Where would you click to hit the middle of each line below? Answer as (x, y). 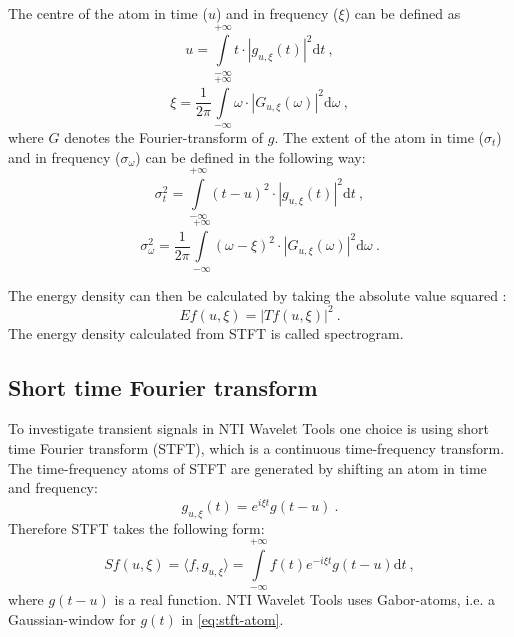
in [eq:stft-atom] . (232, 619)
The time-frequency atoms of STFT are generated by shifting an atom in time (247, 467)
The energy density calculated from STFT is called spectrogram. (206, 332)
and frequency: (53, 487)
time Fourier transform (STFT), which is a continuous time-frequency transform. (256, 448)
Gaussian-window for (72, 619)
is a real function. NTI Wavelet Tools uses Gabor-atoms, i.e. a (304, 599)
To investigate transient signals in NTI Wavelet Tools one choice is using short (248, 428)
